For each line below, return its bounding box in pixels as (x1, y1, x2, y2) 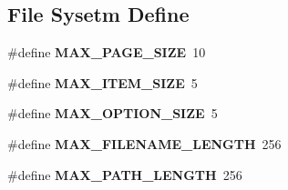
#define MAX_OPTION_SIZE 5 (7, 104, 218, 123)
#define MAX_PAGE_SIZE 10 (7, 43, 206, 62)
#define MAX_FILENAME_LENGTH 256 (7, 134, 282, 153)
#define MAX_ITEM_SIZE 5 (7, 73, 198, 92)
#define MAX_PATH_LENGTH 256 (7, 165, 242, 184)
